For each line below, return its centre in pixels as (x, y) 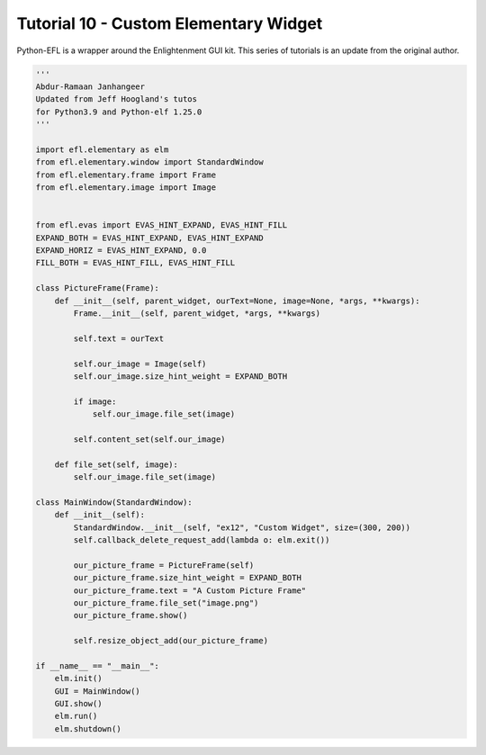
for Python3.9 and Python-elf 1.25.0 (119, 112)
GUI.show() (78, 704)
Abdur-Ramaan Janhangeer (90, 86)
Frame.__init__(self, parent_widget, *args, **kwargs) (197, 313)
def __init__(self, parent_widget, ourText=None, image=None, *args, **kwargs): (237, 301)
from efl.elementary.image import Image (126, 188)
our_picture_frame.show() (130, 616)
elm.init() (78, 679)
